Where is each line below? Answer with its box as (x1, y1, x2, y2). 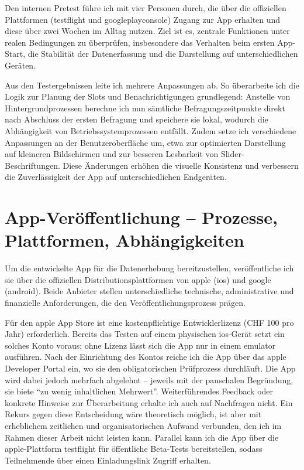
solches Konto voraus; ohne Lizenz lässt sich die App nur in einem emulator (5, 339, 276, 351)
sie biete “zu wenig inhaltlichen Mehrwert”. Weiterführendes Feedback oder (5, 385, 274, 397)
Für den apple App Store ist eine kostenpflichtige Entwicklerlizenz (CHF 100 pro (5, 316, 294, 328)
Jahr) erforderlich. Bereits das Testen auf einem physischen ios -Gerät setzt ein (5, 328, 285, 340)
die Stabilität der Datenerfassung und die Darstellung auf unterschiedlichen (27, 47, 298, 60)
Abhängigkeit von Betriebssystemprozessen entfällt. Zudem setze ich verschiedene (5, 124, 296, 137)
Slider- (220, 148, 244, 160)
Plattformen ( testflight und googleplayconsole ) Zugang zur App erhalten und (5, 13, 281, 25)
